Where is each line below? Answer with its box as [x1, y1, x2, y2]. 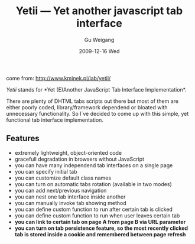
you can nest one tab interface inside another [14, 193, 126, 200]
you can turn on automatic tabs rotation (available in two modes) [14, 180, 173, 187]
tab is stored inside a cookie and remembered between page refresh [14, 230, 186, 238]
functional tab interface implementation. [6, 116, 103, 123]
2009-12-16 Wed [79, 47, 120, 54]
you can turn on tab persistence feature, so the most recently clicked [14, 225, 188, 232]
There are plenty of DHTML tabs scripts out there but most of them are [6, 97, 179, 105]
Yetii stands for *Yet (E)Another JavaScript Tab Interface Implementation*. [6, 86, 187, 93]
